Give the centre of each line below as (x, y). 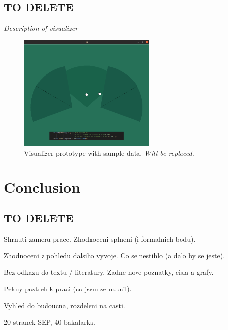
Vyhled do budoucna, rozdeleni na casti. (65, 305)
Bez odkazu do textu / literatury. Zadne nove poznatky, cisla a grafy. (109, 272)
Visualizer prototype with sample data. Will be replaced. (109, 153)
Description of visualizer (41, 28)
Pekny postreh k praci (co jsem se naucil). (68, 288)
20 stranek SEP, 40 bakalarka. (50, 322)
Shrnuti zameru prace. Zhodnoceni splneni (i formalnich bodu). (100, 239)
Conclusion (42, 186)
